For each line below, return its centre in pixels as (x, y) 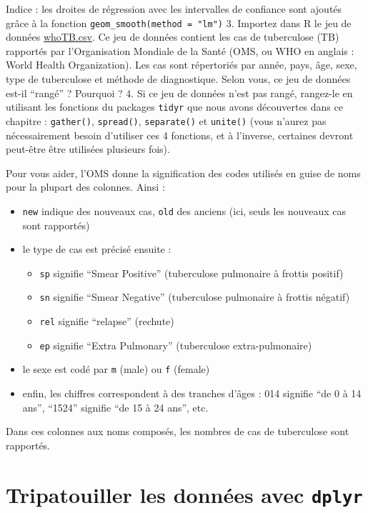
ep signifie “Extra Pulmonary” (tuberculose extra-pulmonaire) (176, 345)
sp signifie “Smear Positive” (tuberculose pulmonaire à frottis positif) (192, 273)
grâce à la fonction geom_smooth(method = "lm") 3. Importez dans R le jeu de (179, 23)
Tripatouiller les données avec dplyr (184, 494)
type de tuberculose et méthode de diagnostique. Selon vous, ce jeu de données (178, 79)
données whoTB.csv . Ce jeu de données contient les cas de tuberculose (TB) (173, 37)
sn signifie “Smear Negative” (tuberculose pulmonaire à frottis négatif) (195, 297)
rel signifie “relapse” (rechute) (107, 321)
